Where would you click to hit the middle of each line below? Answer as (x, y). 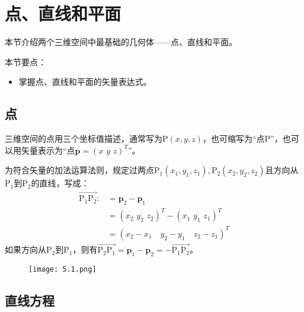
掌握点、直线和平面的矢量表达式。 (85, 82)
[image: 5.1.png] (63, 270)
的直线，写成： (60, 183)
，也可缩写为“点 (233, 139)
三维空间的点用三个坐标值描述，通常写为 (84, 139)
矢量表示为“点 (48, 150)
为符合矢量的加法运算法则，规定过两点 (79, 170)
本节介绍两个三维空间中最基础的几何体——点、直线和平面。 (121, 42)
